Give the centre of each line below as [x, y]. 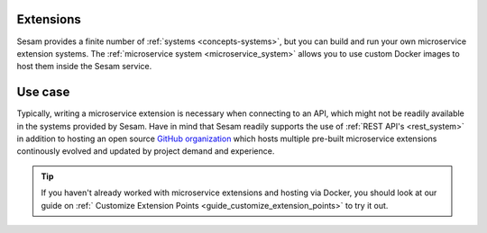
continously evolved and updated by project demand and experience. [146, 151]
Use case [43, 92]
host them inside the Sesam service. [84, 67]
